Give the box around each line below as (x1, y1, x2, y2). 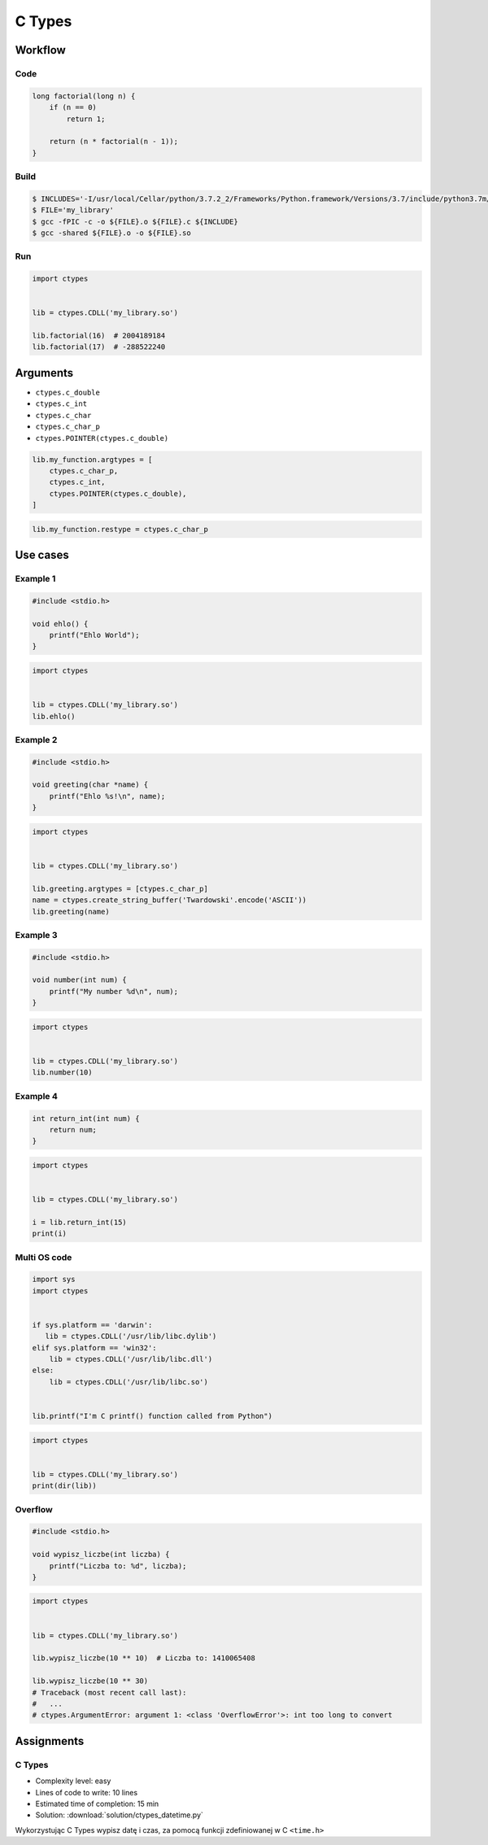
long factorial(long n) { (32, 91, 136, 101)
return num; (49, 1125, 98, 1134)
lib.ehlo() (32, 712, 76, 721)
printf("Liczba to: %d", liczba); (49, 1561, 187, 1570)
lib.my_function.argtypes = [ (32, 455, 153, 464)
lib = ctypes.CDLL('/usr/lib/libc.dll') (49, 1354, 213, 1364)
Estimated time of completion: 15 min (35, 1799, 159, 1808)
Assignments (15, 1734, 85, 1748)
